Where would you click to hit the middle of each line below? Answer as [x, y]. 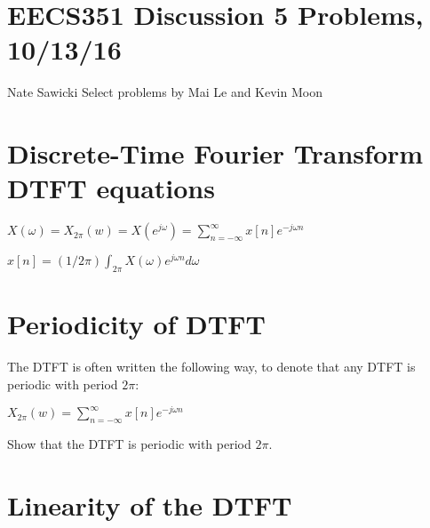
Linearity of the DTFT [150, 505]
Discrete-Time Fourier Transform [215, 153]
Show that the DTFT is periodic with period [129, 444]
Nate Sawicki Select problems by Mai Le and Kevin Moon [165, 92]
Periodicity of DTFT [136, 324]
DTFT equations [111, 188]
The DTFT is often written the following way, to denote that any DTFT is [211, 367]
